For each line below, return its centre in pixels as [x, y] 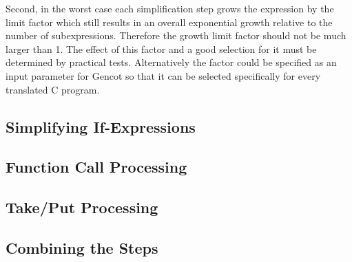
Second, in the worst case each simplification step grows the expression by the [170, 8]
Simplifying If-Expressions [101, 126]
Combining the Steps [82, 247]
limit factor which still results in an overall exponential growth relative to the [169, 22]
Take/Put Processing [82, 207]
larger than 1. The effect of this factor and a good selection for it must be [161, 48]
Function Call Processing [96, 167]
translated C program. [53, 89]
